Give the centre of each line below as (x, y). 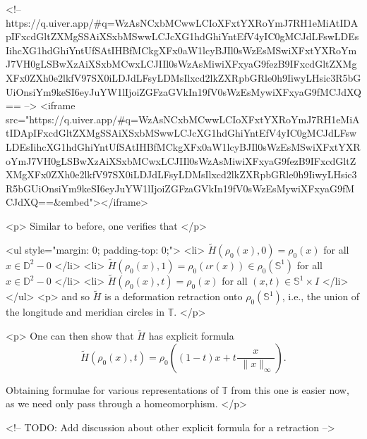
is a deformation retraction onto (174, 296)
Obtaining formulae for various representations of (112, 389)
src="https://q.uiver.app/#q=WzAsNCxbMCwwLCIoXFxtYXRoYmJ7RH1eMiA (183, 119)
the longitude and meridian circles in (85, 312)
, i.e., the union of (321, 296)
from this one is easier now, (290, 389)
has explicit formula (191, 336)
